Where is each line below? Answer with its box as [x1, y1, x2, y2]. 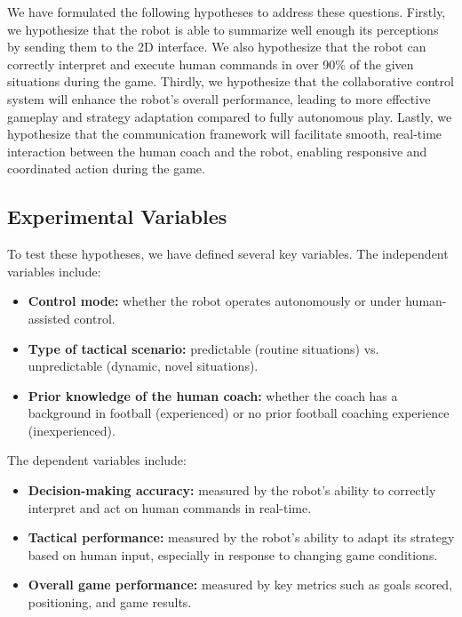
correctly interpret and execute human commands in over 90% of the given [7, 54, 414, 73]
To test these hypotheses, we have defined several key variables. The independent [7, 244, 449, 263]
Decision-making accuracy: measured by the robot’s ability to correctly [28, 481, 436, 500]
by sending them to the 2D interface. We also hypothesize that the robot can [7, 37, 426, 56]
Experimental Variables [7, 203, 227, 230]
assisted [28, 308, 70, 327]
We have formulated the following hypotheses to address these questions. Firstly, [7, 3, 446, 20]
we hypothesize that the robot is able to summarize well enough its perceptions [7, 20, 439, 38]
